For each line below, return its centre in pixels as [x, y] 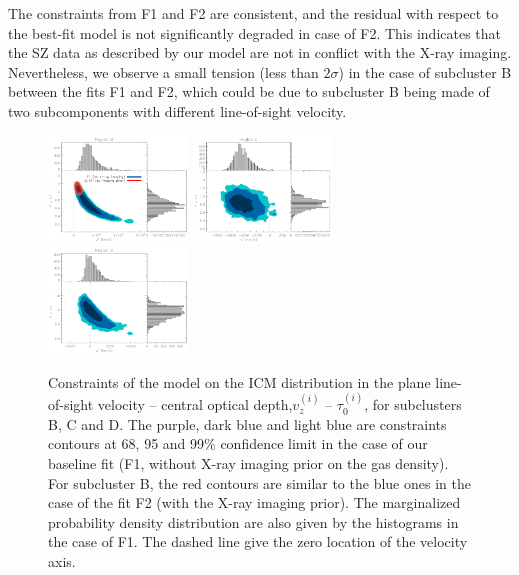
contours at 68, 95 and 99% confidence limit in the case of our [238, 443]
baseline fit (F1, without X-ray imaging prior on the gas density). [248, 462]
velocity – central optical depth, [195, 404]
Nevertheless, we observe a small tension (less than [163, 71]
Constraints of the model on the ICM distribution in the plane [239, 381]
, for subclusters [413, 404]
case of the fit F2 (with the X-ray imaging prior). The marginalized [254, 502]
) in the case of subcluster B [425, 71]
